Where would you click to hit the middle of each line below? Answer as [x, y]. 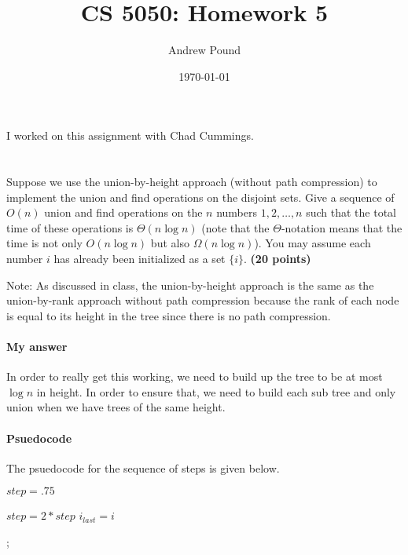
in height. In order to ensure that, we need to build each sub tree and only [216, 391]
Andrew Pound [204, 50]
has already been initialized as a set [140, 259]
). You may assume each [312, 243]
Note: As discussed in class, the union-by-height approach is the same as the [190, 285]
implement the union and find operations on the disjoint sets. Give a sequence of [200, 197]
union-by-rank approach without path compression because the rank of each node [203, 300]
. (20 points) [278, 259]
